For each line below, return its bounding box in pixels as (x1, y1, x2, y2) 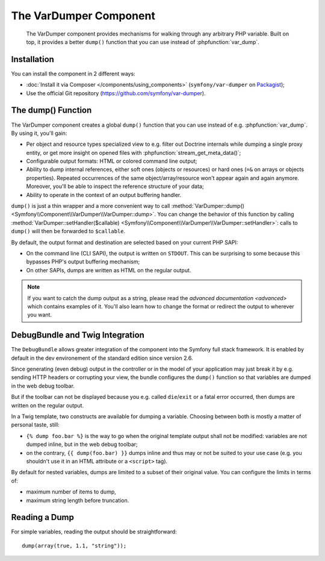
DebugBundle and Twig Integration (11, 330, 144, 340)
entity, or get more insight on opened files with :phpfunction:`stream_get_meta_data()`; (26, 149, 241, 156)
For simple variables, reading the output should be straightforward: (11, 528, 177, 536)
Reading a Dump (11, 512, 75, 522)
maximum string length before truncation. (26, 497, 129, 504)
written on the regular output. (11, 401, 84, 409)
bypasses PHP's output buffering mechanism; (26, 258, 140, 265)
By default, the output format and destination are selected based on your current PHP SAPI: (11, 239, 238, 246)
